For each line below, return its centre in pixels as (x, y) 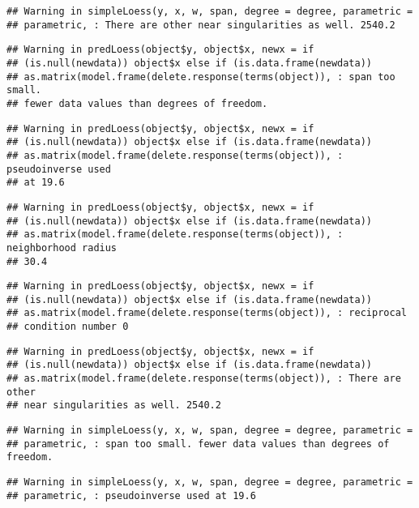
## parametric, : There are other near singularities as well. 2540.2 (201, 25)
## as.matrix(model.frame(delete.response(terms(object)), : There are (204, 379)
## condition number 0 (68, 327)
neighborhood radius (62, 248)
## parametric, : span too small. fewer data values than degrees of (198, 444)
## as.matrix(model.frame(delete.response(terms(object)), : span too (201, 77)
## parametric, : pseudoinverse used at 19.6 (131, 495)
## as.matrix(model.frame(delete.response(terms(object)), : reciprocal (207, 313)
